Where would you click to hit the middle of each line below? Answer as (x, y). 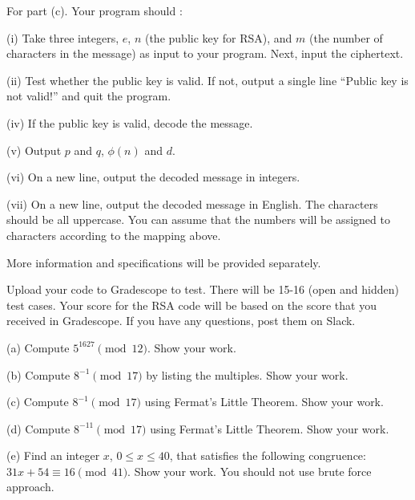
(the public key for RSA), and (218, 37)
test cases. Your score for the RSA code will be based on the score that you (191, 305)
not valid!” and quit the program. (89, 96)
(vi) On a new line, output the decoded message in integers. (153, 177)
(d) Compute (38, 428)
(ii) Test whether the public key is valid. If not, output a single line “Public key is (207, 80)
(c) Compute (38, 402)
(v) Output (34, 150)
